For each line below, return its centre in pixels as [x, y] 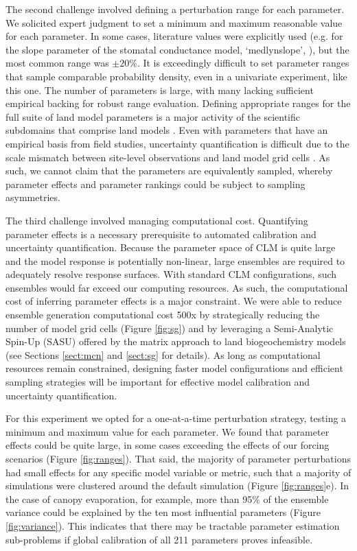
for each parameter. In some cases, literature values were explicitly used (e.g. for [174, 36]
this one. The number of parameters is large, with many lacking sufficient [160, 90]
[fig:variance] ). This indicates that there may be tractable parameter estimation [173, 525]
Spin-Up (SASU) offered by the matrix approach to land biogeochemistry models [176, 341]
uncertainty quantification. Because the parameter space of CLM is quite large [171, 247]
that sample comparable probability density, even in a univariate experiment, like [176, 76]
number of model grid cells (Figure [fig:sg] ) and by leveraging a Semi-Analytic [170, 328]
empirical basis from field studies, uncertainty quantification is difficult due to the [177, 143]
